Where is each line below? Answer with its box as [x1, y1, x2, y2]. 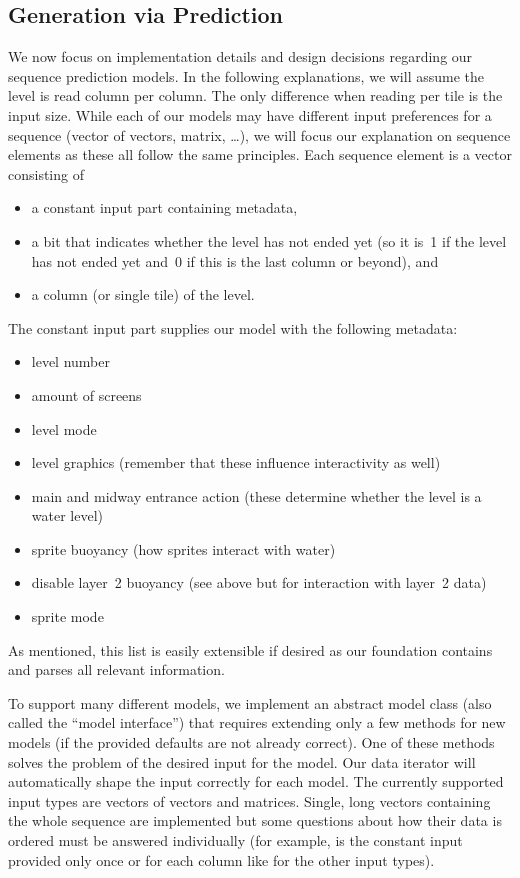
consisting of [8, 163, 84, 184]
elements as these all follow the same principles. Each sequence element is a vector [8, 144, 512, 165]
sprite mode [31, 606, 104, 627]
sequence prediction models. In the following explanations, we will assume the [8, 65, 485, 86]
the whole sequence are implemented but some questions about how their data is [8, 810, 502, 831]
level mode [31, 418, 97, 439]
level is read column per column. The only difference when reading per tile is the [8, 85, 503, 106]
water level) [31, 505, 103, 526]
